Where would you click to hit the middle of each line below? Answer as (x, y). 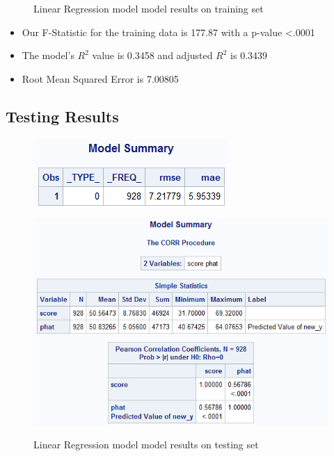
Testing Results (62, 116)
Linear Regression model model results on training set (149, 8)
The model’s (48, 55)
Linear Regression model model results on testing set (146, 445)
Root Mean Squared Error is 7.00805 (100, 78)
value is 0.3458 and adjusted (152, 55)
